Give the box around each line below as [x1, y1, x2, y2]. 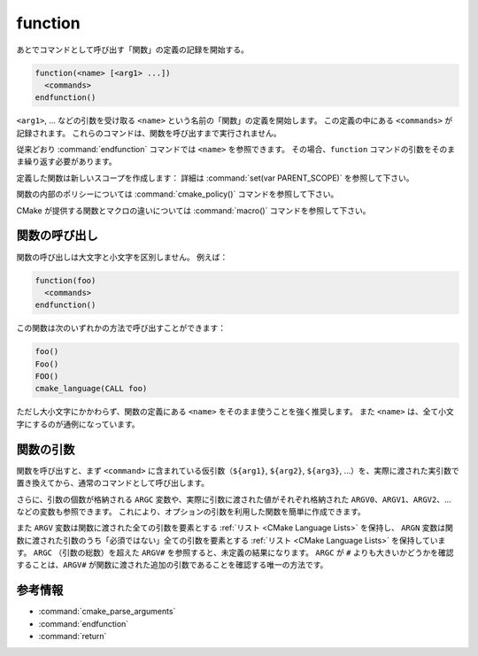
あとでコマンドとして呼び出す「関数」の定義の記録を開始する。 [16, 44, 250, 55]
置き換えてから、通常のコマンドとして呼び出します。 [16, 478, 210, 489]
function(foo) [35, 275, 96, 285]
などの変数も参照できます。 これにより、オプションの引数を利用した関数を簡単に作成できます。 [16, 506, 366, 517]
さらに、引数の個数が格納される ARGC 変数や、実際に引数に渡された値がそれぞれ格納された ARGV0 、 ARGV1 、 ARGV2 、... [16, 494, 451, 505]
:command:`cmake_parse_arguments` [38, 606, 176, 617]
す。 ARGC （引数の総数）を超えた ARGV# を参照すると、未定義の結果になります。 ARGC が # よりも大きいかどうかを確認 [16, 547, 454, 558]
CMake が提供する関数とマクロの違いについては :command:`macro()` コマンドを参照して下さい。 [16, 205, 371, 216]
